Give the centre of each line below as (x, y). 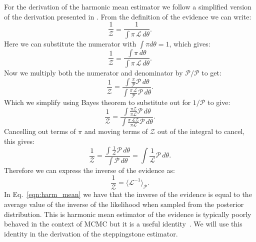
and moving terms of (116, 131)
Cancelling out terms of (40, 131)
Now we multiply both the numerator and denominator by (93, 72)
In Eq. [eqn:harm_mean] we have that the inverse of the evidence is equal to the (128, 194)
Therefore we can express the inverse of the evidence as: (89, 170)
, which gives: (190, 44)
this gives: (19, 141)
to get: (211, 72)
